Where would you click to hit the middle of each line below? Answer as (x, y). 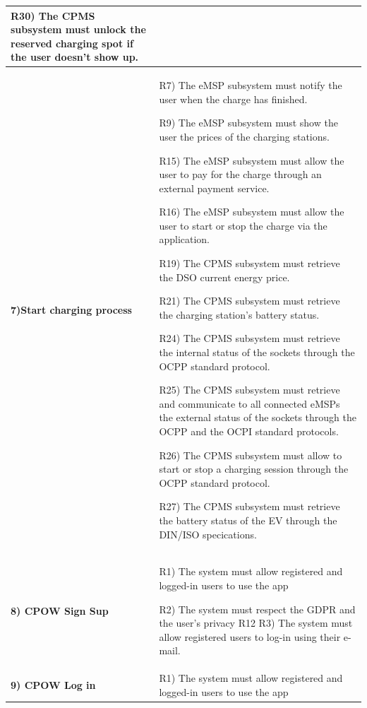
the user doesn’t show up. (75, 57)
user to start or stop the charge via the (243, 225)
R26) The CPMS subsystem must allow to (251, 455)
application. (185, 239)
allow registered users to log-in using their (250, 636)
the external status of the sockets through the (258, 417)
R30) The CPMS (53, 15)
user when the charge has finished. (233, 99)
